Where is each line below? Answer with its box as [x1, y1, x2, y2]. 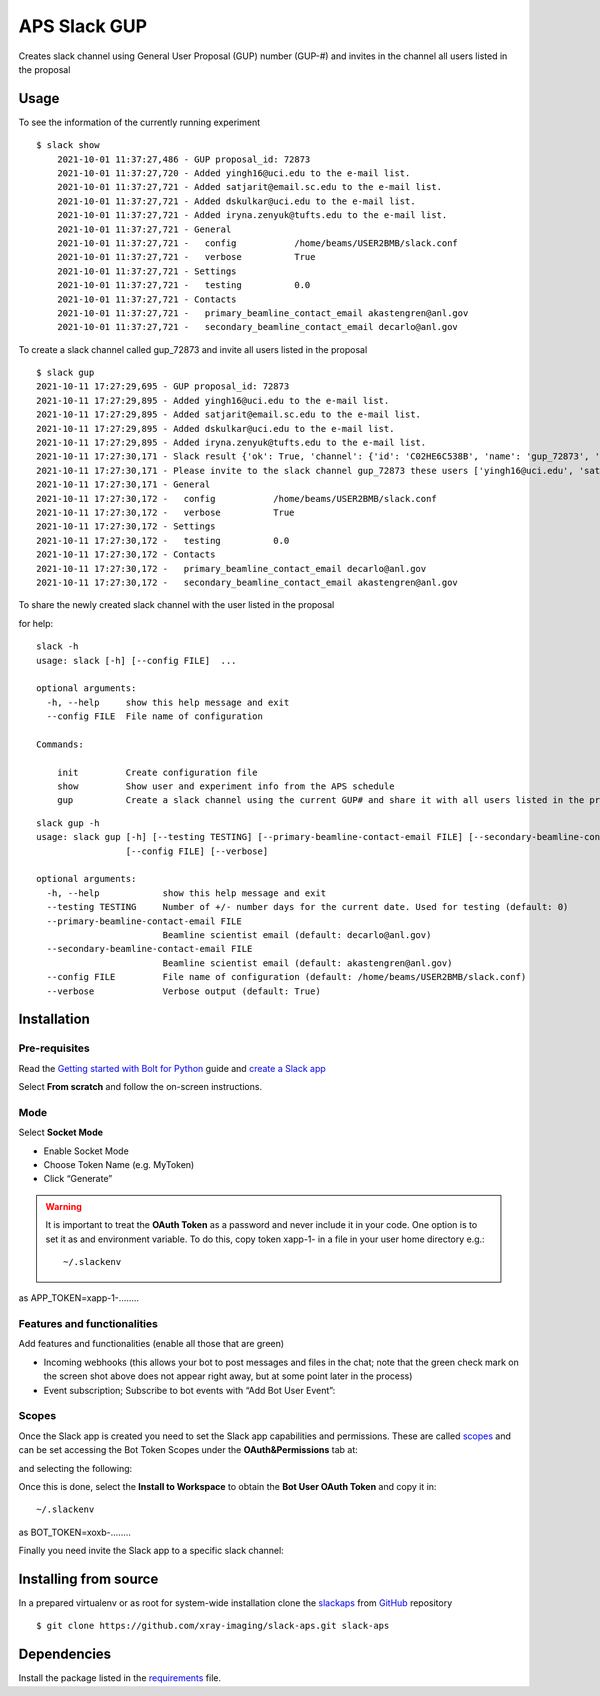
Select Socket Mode [18, 1126, 104, 1139]
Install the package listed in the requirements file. [18, 1672, 222, 1684]
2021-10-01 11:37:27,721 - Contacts [56, 293, 237, 305]
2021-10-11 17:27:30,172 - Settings [36, 521, 216, 532]
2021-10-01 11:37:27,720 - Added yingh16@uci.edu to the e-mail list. [56, 168, 411, 179]
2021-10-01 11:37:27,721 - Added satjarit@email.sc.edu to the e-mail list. [56, 181, 443, 193]
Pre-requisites [18, 1041, 90, 1055]
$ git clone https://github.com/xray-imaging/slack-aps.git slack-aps [36, 1620, 390, 1632]
